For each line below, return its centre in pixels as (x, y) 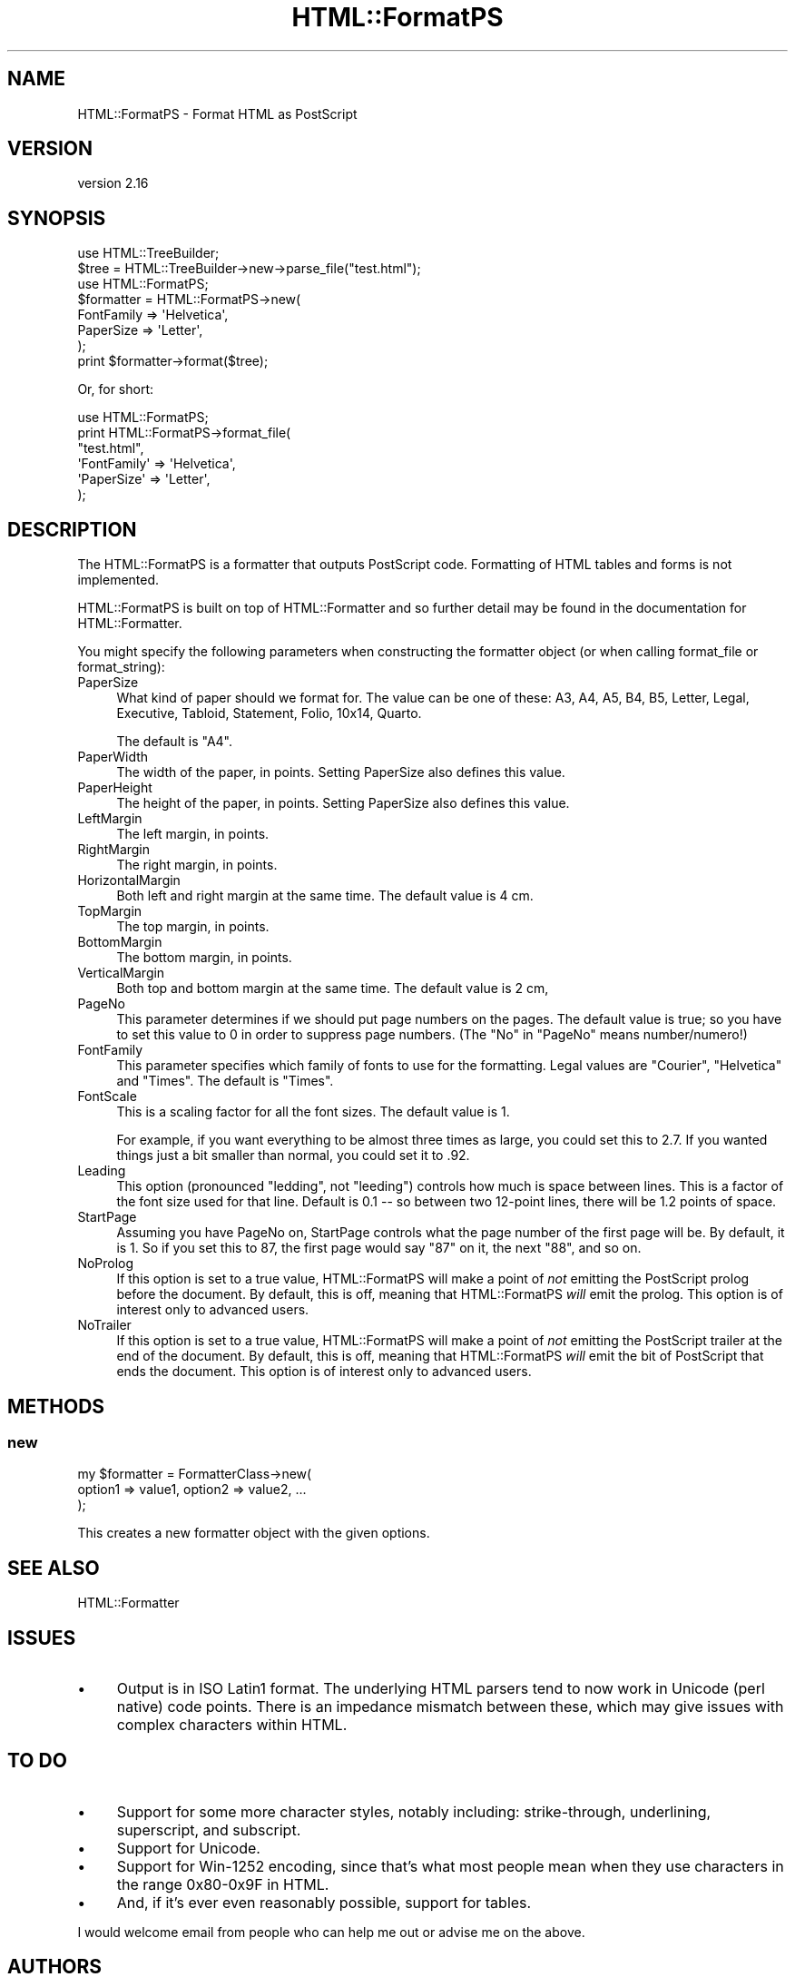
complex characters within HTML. (232, 1725)
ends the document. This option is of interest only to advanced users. (324, 1372)
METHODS (56, 1406)
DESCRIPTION (72, 529)
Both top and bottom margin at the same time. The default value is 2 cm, (333, 988)
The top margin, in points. (193, 927)
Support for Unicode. (188, 1848)
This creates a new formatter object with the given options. (254, 1533)
